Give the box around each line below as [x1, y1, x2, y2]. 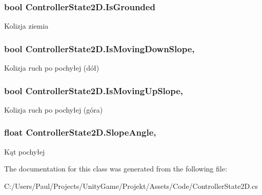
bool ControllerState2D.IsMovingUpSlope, [4, 84, 184, 97]
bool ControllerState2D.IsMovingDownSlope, [4, 42, 195, 55]
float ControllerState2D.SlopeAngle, [4, 126, 156, 139]
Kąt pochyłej [4, 146, 45, 157]
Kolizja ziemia [4, 20, 49, 31]
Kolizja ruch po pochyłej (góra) [4, 104, 103, 115]
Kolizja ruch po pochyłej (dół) [4, 62, 99, 73]
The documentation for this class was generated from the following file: [4, 163, 227, 174]
